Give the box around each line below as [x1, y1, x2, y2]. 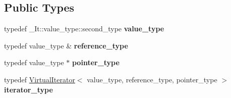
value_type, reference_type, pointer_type [87, 74, 217, 84]
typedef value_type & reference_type [4, 40, 128, 51]
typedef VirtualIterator [4, 74, 75, 84]
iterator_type [4, 84, 53, 94]
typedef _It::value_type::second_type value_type [4, 23, 164, 34]
